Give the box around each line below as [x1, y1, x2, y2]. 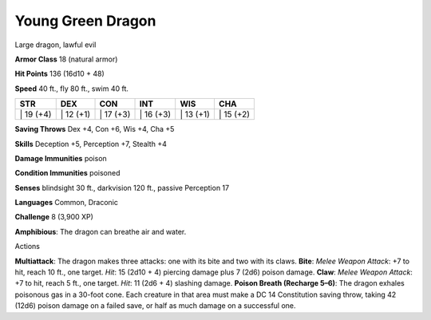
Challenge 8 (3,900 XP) [14, 212, 93, 222]
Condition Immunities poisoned [14, 168, 121, 178]
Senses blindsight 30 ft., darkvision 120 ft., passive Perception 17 [14, 183, 230, 192]
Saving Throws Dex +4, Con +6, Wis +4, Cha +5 [14, 124, 175, 134]
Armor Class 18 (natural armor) [14, 54, 118, 64]
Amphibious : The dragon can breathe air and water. [14, 227, 187, 236]
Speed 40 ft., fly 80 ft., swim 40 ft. [14, 84, 129, 93]
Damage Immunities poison [14, 153, 107, 163]
